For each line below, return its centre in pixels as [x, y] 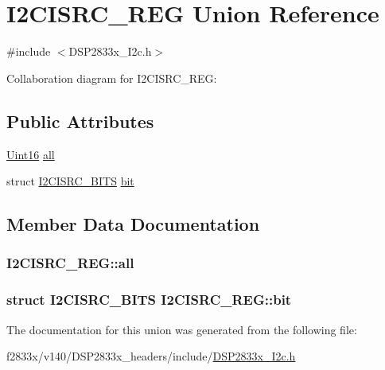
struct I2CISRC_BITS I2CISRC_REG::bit [149, 300]
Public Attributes [80, 121]
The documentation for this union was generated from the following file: [182, 329]
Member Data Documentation [133, 224]
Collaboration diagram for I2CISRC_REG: [112, 78]
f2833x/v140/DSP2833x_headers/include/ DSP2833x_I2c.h [151, 356]
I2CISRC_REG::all [70, 263]
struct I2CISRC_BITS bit [70, 181]
